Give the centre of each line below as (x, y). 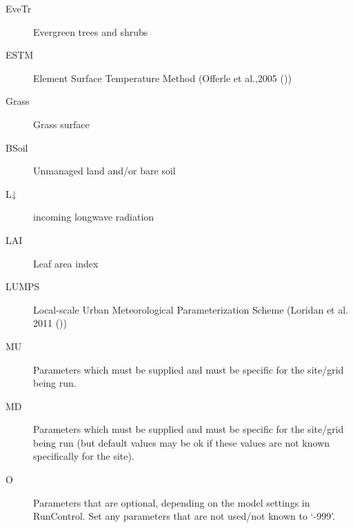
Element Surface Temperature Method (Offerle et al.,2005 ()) (162, 78)
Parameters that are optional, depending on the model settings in (172, 502)
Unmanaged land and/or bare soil (104, 171)
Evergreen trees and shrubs (91, 31)
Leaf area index (66, 263)
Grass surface (61, 124)
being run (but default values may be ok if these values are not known (182, 442)
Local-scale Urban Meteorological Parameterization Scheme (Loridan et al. (191, 309)
